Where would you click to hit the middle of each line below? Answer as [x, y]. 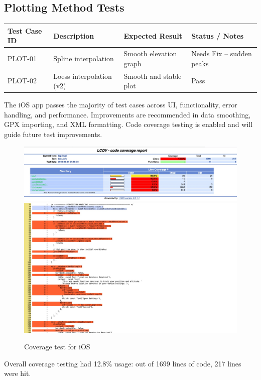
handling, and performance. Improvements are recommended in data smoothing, [127, 114]
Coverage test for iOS [57, 347]
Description [74, 35]
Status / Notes [218, 35]
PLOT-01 [22, 58]
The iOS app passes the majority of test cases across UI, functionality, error [121, 105]
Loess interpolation [83, 76]
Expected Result [153, 35]
